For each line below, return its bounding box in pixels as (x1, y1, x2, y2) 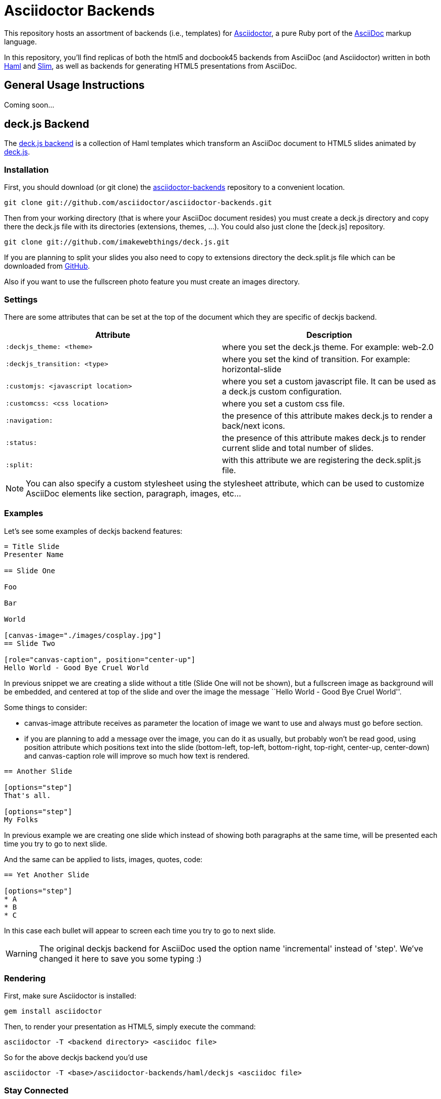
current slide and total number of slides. (222, 442, 374, 453)
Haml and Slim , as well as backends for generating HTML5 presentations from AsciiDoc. (4, 61, 297, 70)
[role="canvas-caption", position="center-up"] (4, 655, 196, 664)
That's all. (4, 791, 51, 800)
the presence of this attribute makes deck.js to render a (222, 410, 433, 421)
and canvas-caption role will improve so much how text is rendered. (24, 751, 250, 760)
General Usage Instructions (4, 79, 145, 92)
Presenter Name (4, 550, 64, 559)
